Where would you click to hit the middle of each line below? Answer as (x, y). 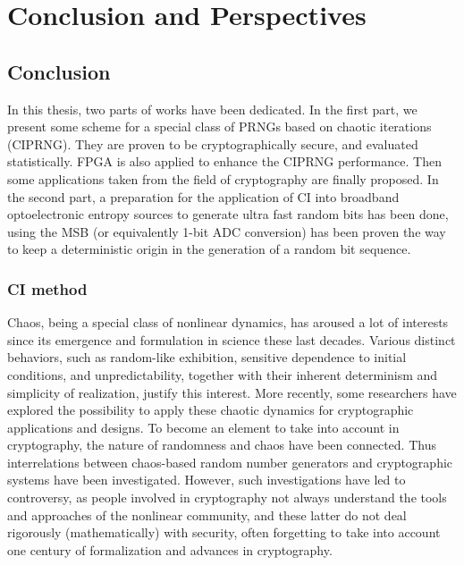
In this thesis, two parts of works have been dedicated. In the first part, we (212, 109)
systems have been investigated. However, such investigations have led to (207, 480)
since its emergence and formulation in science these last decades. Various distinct (232, 339)
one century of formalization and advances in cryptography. (170, 549)
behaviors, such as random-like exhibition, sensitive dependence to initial (207, 357)
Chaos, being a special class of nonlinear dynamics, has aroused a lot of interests (228, 322)
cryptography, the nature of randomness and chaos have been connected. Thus (222, 445)
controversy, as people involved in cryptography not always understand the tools (227, 498)
